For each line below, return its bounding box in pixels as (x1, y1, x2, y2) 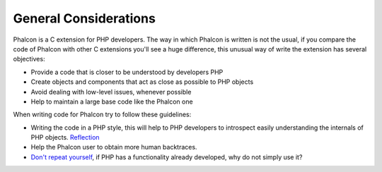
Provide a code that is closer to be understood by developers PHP (30, 68, 224, 76)
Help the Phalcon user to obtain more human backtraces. (30, 143, 197, 152)
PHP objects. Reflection (30, 133, 100, 142)
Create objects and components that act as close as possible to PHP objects (30, 78, 254, 86)
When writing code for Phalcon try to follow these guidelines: (13, 110, 192, 119)
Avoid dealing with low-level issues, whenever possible (30, 87, 192, 96)
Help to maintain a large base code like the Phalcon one (30, 97, 194, 106)
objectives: (13, 55, 45, 63)
